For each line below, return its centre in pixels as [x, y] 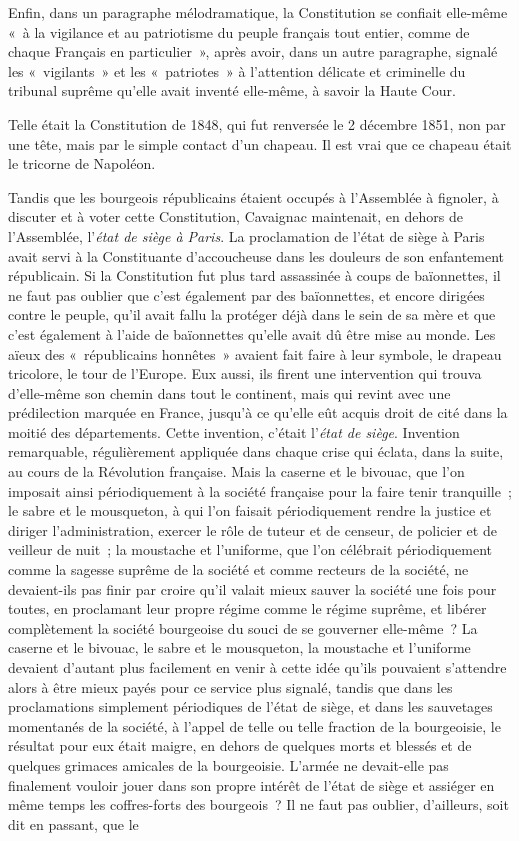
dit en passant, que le [73, 823]
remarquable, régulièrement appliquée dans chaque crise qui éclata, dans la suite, [256, 451]
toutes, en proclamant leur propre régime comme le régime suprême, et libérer [247, 608]
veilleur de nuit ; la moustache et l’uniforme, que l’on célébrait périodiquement [250, 549]
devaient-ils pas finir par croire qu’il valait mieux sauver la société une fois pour [252, 588]
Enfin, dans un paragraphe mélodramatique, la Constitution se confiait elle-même [258, 12]
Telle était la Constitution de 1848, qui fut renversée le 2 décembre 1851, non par [257, 123]
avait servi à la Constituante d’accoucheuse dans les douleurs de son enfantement [256, 255]
